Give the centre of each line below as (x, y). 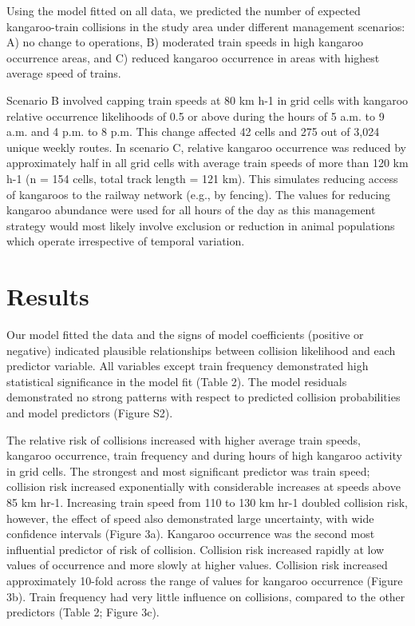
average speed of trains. (64, 73)
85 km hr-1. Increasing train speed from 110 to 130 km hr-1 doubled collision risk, (207, 502)
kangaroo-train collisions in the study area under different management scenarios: (206, 26)
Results (48, 296)
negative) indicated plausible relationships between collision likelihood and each (201, 350)
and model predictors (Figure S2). (90, 413)
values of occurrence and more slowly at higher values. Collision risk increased (197, 565)
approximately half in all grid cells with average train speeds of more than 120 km (207, 163)
